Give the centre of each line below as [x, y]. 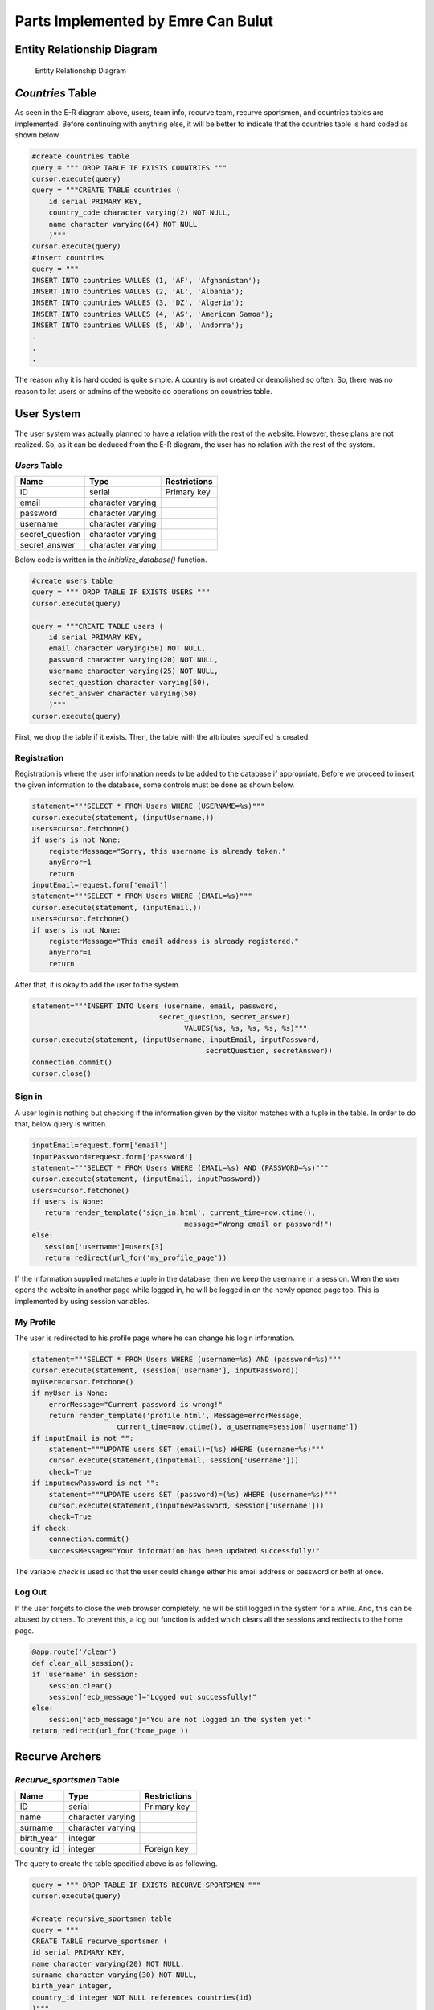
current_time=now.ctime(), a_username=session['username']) [237, 1427]
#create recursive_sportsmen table [102, 1919]
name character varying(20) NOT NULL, [108, 1963]
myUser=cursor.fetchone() [83, 1382]
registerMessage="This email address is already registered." [174, 941]
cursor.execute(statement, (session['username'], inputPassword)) [165, 1370]
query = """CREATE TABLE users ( [98, 626]
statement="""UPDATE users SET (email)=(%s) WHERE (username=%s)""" [186, 1450]
